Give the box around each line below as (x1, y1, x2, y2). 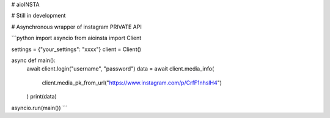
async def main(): (11, 57, 56, 64)
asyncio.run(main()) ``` (11, 104, 68, 111)
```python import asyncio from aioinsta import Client (11, 34, 142, 42)
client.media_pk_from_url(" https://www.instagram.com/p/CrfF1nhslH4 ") (42, 79, 222, 86)
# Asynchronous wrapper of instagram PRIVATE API (11, 23, 142, 30)
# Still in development (11, 12, 66, 19)
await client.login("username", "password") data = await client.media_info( (26, 65, 215, 72)
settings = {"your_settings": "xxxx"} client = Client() (11, 46, 142, 53)
